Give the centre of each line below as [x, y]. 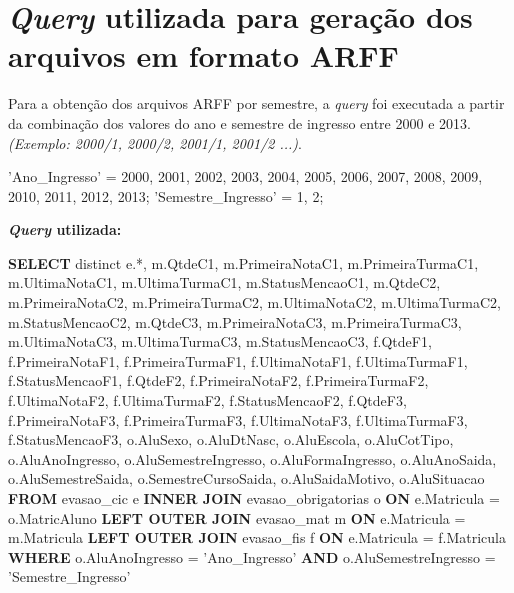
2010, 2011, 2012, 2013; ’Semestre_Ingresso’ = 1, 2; [166, 195]
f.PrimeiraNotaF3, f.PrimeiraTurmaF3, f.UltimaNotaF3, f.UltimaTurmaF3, [238, 419]
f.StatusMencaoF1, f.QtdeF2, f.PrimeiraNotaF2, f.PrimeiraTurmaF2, [218, 380]
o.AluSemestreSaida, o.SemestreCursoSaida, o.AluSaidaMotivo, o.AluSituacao [246, 478]
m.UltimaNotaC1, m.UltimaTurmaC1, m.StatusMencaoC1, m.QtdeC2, [224, 282]
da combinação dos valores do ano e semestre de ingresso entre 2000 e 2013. [239, 122]
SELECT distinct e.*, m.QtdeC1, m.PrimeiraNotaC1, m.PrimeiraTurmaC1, [243, 262]
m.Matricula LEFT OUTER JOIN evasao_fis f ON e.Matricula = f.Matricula [257, 537]
